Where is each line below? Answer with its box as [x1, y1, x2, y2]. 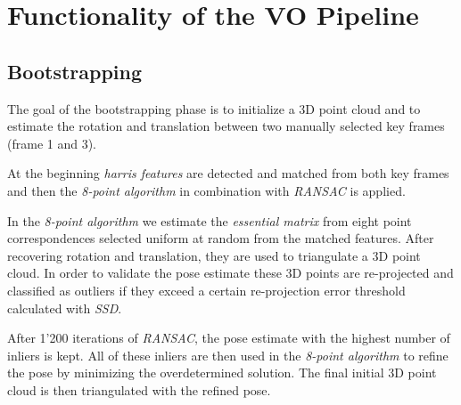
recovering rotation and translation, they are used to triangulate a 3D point [7, 246, 421, 264]
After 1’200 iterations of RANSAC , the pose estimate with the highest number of [7, 328, 450, 347]
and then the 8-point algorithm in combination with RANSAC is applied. [7, 181, 406, 199]
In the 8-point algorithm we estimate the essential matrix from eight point [7, 211, 412, 230]
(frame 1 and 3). [7, 134, 96, 152]
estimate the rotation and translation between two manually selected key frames [7, 117, 445, 135]
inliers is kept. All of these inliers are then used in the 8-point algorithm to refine [7, 345, 449, 364]
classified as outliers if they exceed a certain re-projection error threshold [7, 280, 406, 299]
